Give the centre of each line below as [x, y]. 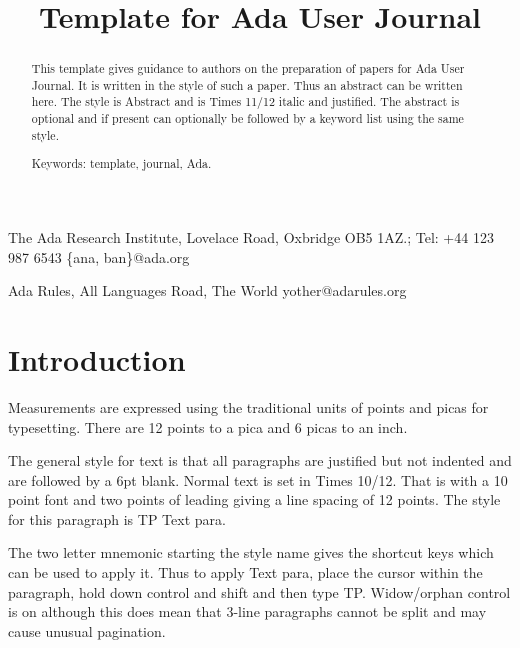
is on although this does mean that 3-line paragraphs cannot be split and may [247, 611]
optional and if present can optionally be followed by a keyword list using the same [247, 118]
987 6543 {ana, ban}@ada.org [99, 256]
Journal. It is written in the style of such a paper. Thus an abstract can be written [247, 84]
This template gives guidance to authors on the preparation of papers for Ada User [248, 68]
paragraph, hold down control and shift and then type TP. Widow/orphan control [259, 591]
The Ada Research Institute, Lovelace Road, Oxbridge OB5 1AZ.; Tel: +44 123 [251, 237]
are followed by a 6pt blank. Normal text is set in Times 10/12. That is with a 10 [258, 479]
